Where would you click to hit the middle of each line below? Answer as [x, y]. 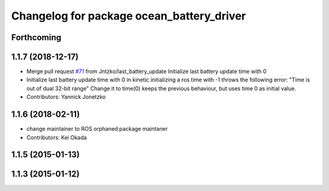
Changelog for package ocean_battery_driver [129, 16]
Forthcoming [36, 37]
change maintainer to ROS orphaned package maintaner [97, 129]
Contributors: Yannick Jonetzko [66, 97]
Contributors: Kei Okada [57, 137]
